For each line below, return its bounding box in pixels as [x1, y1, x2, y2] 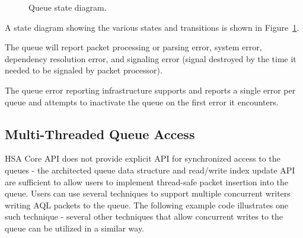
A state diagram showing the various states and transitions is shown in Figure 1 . [5, 21, 299, 33]
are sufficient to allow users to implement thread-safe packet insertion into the [5, 175, 289, 188]
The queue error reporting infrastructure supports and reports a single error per [5, 83, 296, 96]
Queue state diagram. [28, 1, 107, 13]
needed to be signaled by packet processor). [5, 64, 162, 76]
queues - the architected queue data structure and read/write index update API [5, 163, 295, 176]
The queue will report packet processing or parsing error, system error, [5, 41, 262, 53]
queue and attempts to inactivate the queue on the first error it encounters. [5, 95, 279, 108]
